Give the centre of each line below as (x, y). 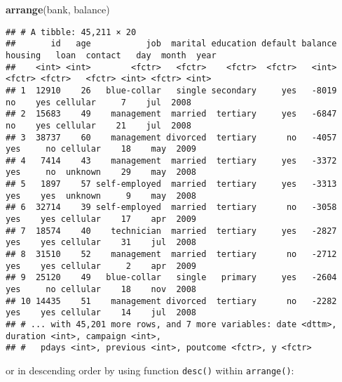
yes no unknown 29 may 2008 (101, 172)
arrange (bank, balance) (58, 9)
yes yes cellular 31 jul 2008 (101, 243)
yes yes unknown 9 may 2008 (101, 196)
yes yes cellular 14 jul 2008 (101, 313)
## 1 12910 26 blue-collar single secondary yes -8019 (171, 90)
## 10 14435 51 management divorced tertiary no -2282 (171, 301)
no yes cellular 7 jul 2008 (98, 102)
